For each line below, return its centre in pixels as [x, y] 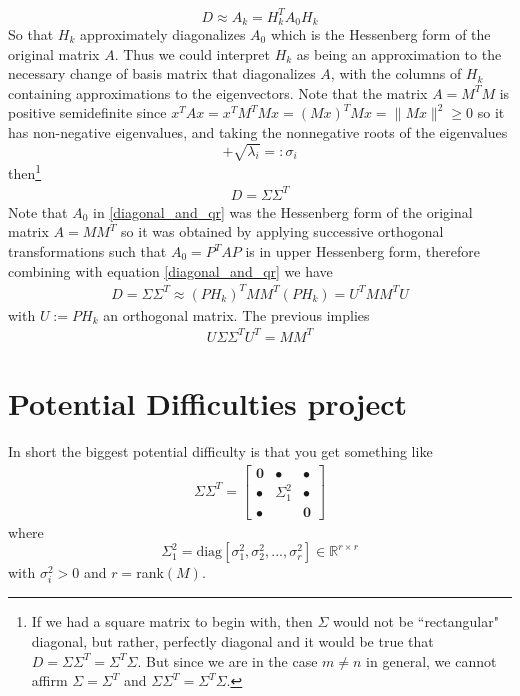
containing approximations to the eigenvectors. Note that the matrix [218, 92]
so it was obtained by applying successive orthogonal [282, 231]
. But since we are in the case [227, 660]
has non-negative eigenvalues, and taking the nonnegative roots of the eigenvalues [258, 131]
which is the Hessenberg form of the [380, 33]
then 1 [25, 171]
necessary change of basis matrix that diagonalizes [162, 73]
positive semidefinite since [87, 112]
